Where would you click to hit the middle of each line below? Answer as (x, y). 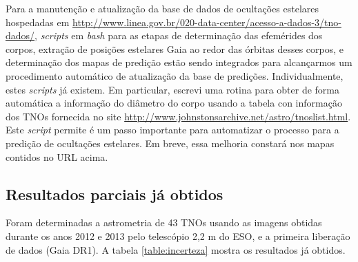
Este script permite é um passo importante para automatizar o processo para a (172, 130)
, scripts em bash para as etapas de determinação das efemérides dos (179, 35)
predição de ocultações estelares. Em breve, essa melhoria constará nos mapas (170, 143)
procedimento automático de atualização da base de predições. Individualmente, (175, 75)
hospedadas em (38, 22)
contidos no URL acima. (57, 156)
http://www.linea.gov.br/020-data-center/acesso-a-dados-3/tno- (207, 22)
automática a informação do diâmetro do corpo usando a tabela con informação (174, 103)
